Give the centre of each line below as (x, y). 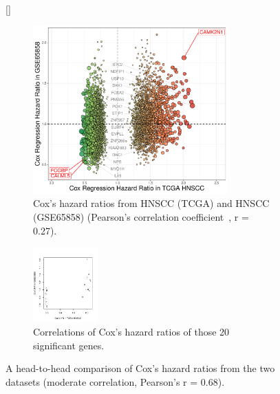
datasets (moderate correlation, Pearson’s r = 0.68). (115, 381)
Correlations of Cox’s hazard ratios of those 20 (131, 332)
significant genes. (69, 345)
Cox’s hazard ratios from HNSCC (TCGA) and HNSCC (151, 203)
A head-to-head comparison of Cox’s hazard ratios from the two (140, 368)
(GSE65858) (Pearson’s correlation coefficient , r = (141, 216)
